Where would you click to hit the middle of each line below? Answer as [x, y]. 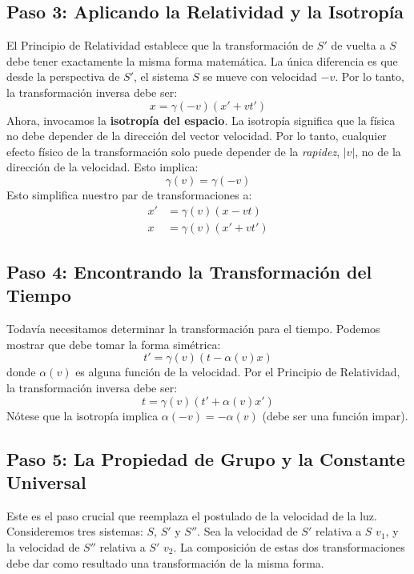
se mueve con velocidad [260, 76]
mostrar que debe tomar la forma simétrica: [114, 344]
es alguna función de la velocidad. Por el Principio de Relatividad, [238, 372]
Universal [46, 482]
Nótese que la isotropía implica [82, 415]
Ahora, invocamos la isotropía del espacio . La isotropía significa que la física [201, 120]
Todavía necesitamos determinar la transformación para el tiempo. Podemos [193, 329]
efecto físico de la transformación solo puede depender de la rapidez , [173, 151]
